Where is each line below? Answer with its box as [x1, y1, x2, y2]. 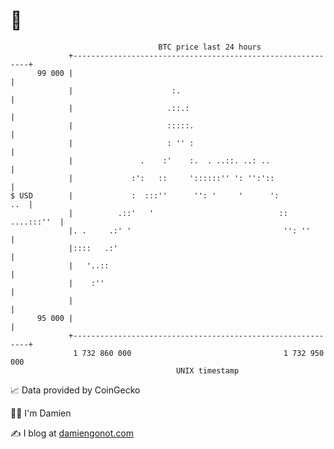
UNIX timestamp [175, 365, 240, 376]
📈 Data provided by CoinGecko [10, 384, 141, 396]
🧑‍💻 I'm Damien [10, 407, 72, 419]
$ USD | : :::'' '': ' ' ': [10, 190, 280, 201]
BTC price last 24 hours [158, 42, 262, 52]
